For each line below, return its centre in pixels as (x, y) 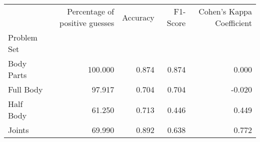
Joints (18, 130)
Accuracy (138, 17)
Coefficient (233, 23)
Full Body (25, 89)
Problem (23, 37)
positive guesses (87, 23)
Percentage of (91, 11)
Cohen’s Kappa (225, 11)
